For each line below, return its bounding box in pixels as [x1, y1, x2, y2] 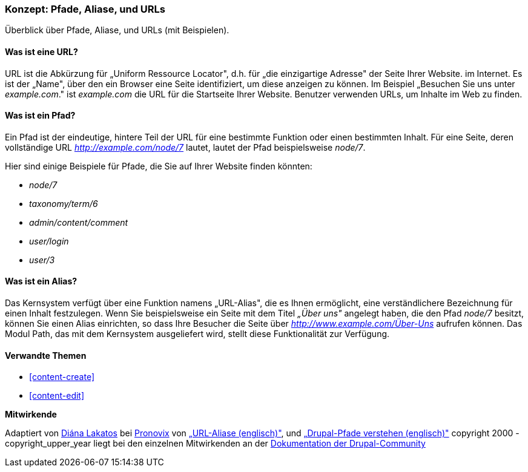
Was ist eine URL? [5, 46, 78, 57]
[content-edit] [29, 390, 85, 401]
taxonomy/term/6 [29, 198, 98, 209]
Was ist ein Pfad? [5, 110, 76, 121]
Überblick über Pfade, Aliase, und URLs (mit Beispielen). [5, 25, 229, 36]
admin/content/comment [29, 217, 128, 228]
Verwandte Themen [5, 350, 87, 361]
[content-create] [29, 372, 94, 382]
